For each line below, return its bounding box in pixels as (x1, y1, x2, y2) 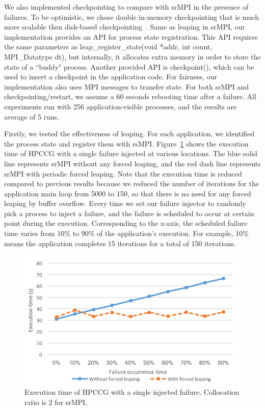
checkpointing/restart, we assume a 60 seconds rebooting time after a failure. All (4, 91, 256, 102)
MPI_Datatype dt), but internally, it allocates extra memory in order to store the (4, 51, 261, 62)
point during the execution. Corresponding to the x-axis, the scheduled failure (4, 218, 248, 228)
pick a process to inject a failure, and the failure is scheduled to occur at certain (4, 208, 254, 218)
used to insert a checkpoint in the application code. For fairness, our (4, 71, 217, 82)
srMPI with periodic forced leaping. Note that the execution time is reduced (4, 168, 242, 179)
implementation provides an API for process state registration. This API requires (4, 31, 258, 42)
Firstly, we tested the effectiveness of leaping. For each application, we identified (4, 128, 255, 139)
